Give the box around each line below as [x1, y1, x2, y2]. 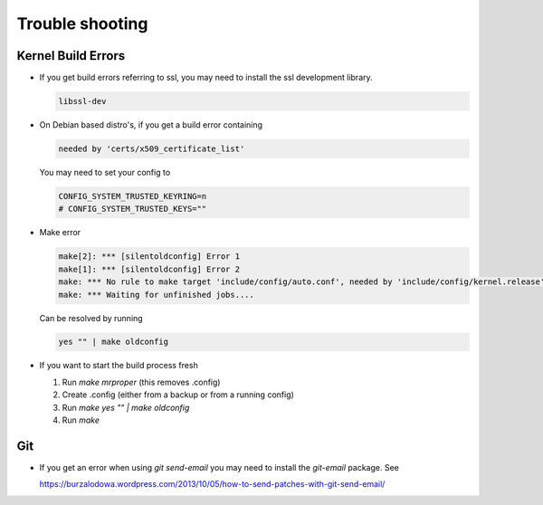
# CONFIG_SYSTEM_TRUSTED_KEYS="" [58, 204, 207, 214]
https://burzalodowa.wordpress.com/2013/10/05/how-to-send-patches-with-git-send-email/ [39, 479, 386, 490]
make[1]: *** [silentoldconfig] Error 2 [58, 263, 240, 274]
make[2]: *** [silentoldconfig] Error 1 [58, 252, 240, 262]
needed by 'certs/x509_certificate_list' [58, 144, 245, 154]
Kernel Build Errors [16, 48, 126, 63]
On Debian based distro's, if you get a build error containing [39, 119, 262, 130]
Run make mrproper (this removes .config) [62, 376, 221, 387]
